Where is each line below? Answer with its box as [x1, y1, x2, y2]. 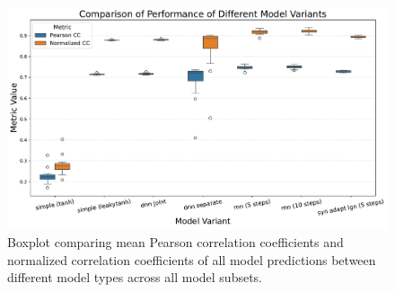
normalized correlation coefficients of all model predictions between [7, 250, 376, 269]
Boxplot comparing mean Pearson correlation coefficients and [7, 233, 344, 252]
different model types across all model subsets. [7, 268, 263, 287]
